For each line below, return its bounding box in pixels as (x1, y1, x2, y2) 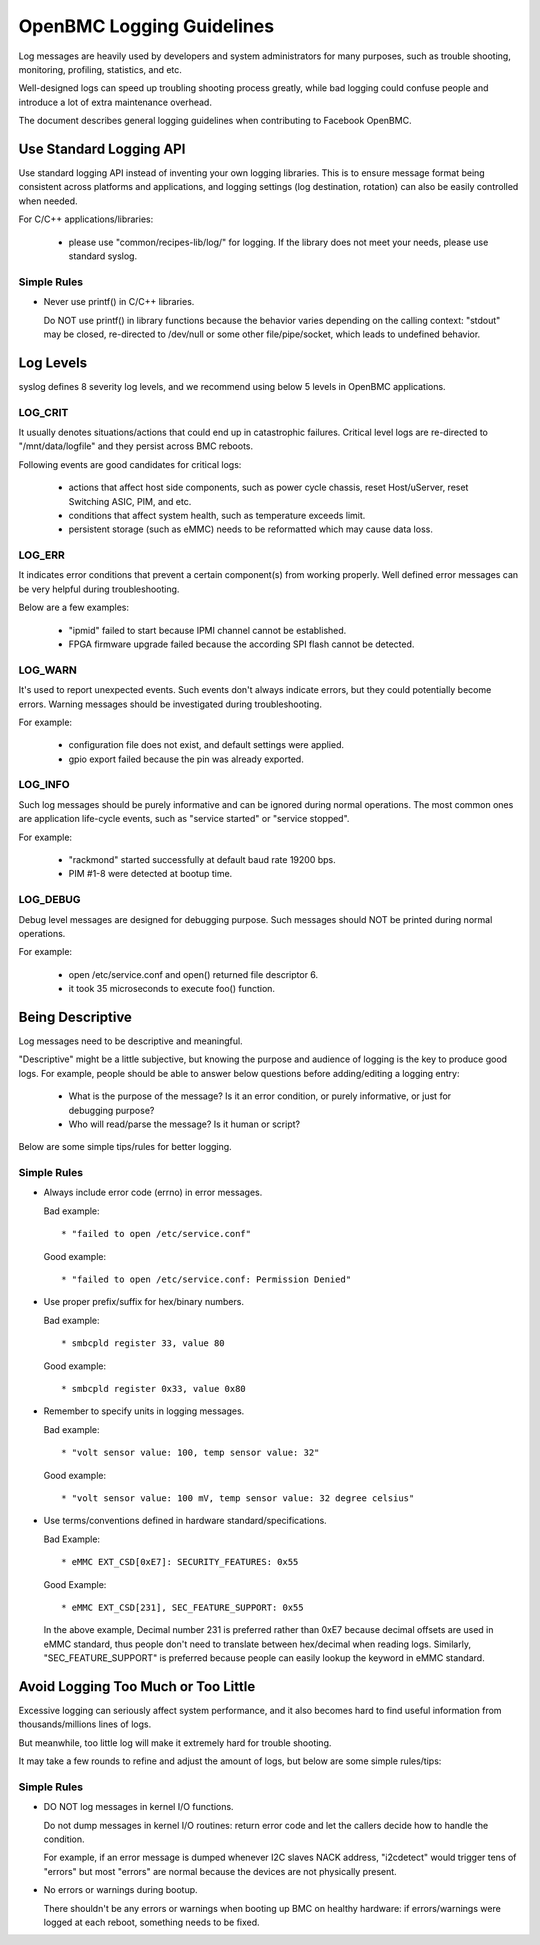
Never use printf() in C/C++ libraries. (43, 296, 195, 308)
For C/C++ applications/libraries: (18, 213, 154, 225)
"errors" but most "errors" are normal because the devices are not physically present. (43, 1865, 397, 1877)
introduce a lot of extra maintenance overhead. (18, 96, 212, 108)
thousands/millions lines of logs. (18, 1718, 152, 1730)
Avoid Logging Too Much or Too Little (18, 1678, 256, 1695)
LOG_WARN (18, 663, 77, 677)
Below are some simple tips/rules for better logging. (18, 1141, 232, 1153)
